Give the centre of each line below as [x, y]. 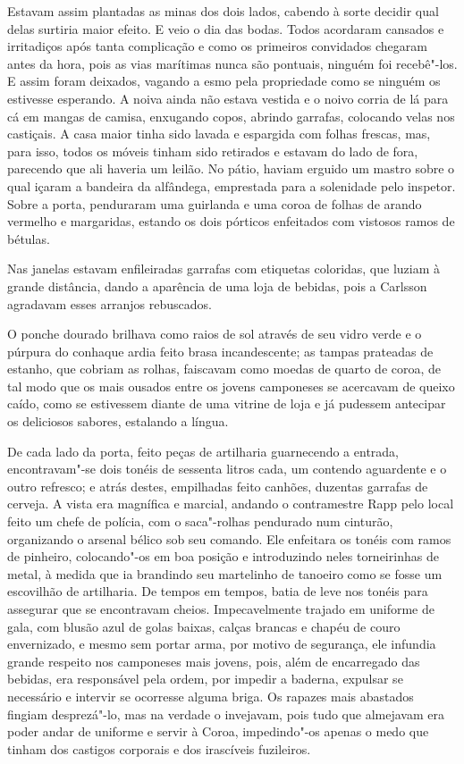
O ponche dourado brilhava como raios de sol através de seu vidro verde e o [215, 334]
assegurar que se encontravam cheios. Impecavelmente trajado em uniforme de [221, 609]
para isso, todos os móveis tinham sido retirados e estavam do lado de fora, [213, 151]
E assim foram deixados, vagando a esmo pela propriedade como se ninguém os [224, 81]
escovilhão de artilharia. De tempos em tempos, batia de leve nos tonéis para [218, 591]
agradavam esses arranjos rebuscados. [110, 303]
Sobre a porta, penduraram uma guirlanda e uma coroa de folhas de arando [215, 203]
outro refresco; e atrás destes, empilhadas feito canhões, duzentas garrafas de [218, 486]
